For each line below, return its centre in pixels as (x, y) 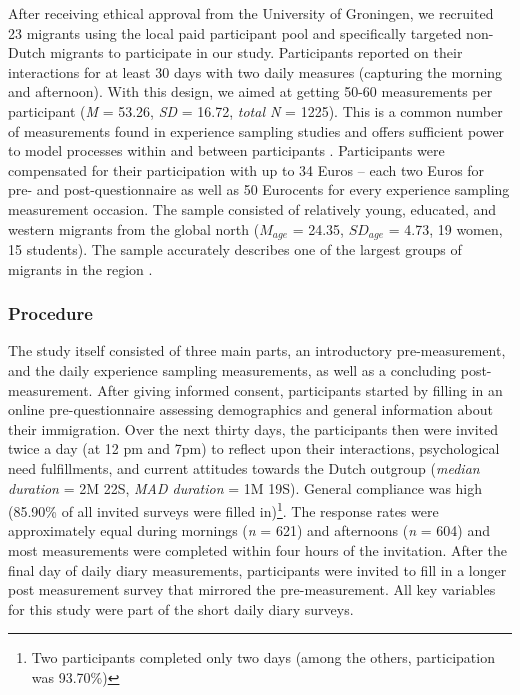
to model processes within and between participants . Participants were (226, 150)
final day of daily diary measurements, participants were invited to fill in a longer (257, 569)
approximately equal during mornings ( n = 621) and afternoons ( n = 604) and (249, 530)
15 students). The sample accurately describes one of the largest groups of (235, 248)
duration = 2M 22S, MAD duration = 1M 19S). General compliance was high (245, 487)
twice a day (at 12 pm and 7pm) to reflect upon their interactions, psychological (254, 448)
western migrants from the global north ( (134, 228)
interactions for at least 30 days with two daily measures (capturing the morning (255, 71)
